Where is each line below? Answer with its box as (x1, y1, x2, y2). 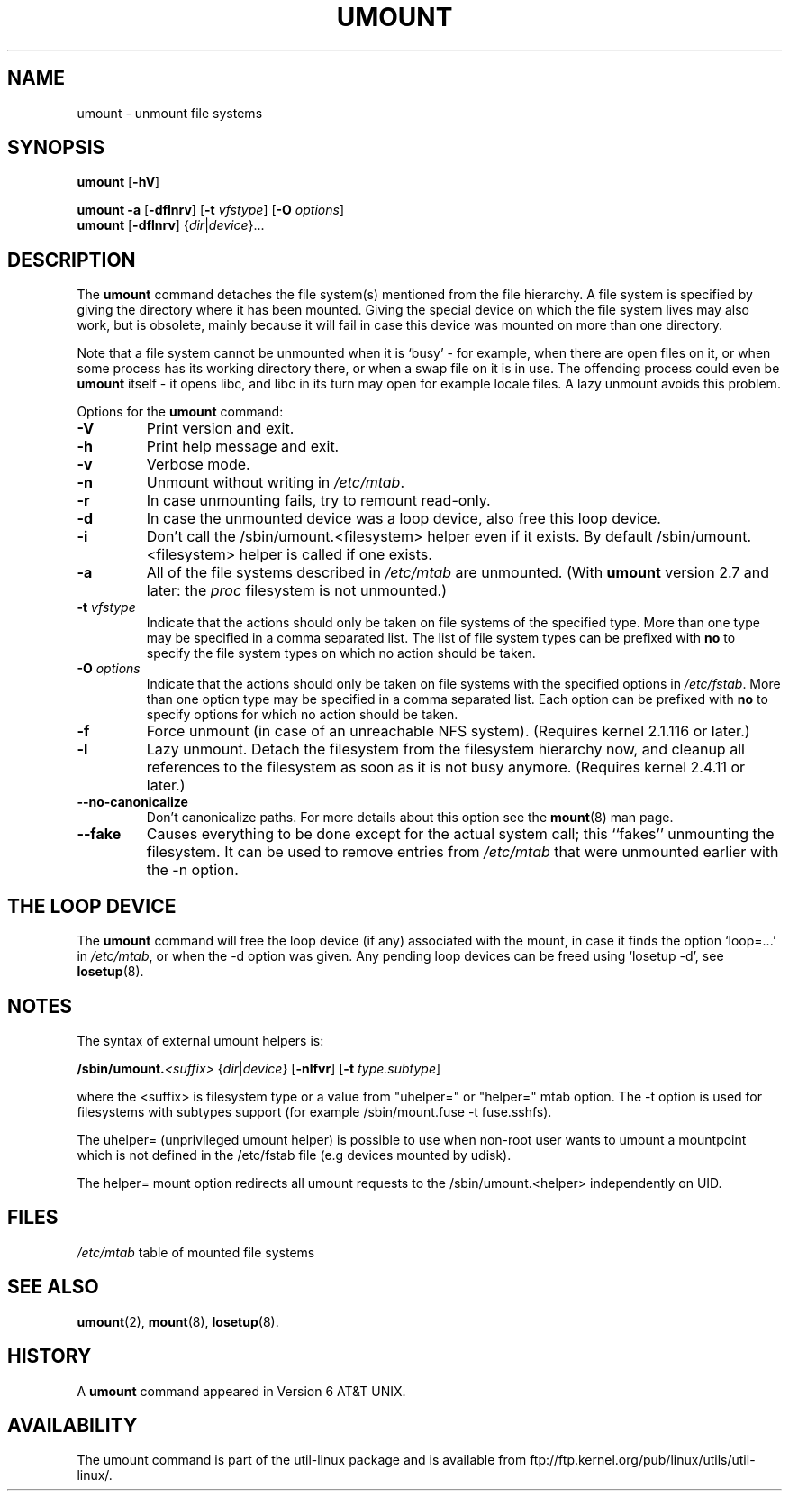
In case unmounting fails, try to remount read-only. (146, 491, 491, 510)
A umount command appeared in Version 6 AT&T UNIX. (77, 1383, 406, 1399)
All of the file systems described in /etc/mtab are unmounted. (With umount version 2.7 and (146, 563, 770, 582)
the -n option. (146, 861, 239, 880)
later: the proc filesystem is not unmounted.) (146, 581, 448, 600)
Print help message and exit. (146, 437, 340, 456)
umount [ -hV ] (77, 174, 160, 190)
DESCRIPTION (7, 248, 136, 271)
